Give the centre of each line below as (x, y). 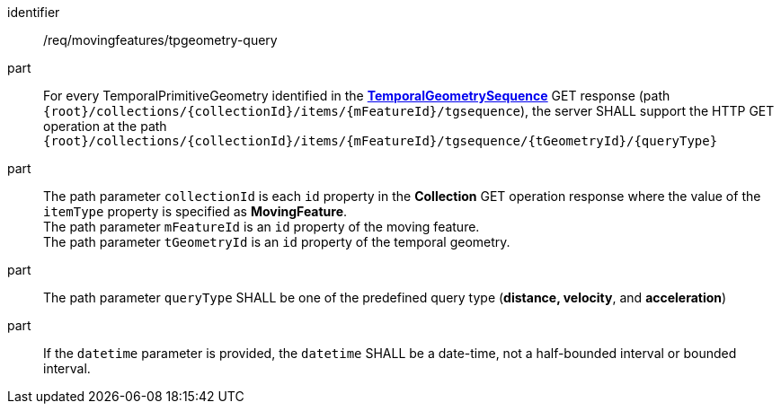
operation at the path (105, 126)
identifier (34, 12)
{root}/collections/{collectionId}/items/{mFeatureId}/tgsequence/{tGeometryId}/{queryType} (381, 141)
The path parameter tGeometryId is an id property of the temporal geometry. (277, 242)
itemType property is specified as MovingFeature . (195, 211)
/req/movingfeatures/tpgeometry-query (160, 40)
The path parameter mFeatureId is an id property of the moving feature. (262, 227)
